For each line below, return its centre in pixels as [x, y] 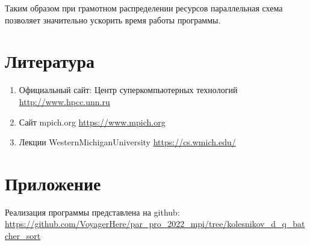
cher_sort [23, 235]
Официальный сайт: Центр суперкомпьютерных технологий [128, 90]
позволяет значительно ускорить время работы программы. [113, 20]
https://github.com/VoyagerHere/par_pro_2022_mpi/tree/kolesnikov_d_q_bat [155, 224]
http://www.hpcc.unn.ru [64, 101]
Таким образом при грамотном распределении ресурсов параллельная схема [144, 8]
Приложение [53, 183]
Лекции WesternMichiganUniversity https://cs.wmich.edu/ [127, 142]
